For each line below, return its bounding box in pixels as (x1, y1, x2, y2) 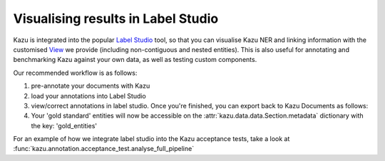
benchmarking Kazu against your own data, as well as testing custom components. (13, 56, 257, 64)
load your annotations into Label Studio (31, 91, 146, 100)
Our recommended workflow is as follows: (13, 68, 138, 77)
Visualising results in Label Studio (13, 11, 219, 26)
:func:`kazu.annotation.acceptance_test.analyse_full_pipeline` (13, 145, 195, 153)
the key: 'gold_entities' (31, 121, 98, 130)
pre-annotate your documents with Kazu (31, 82, 150, 90)
